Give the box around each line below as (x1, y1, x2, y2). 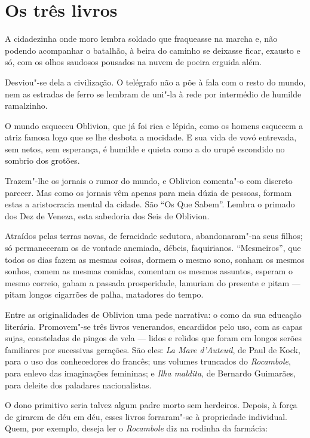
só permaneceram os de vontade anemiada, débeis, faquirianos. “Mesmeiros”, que (5, 241, 301, 254)
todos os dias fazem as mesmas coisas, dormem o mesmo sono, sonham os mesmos (5, 253, 305, 265)
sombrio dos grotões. (5, 154, 80, 167)
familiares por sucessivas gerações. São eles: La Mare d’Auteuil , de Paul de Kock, (5, 343, 300, 356)
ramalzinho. (5, 99, 48, 112)
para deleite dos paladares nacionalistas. (5, 378, 152, 391)
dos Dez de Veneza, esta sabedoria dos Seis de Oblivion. (5, 209, 210, 222)
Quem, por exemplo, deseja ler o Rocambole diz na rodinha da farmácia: (5, 422, 268, 434)
